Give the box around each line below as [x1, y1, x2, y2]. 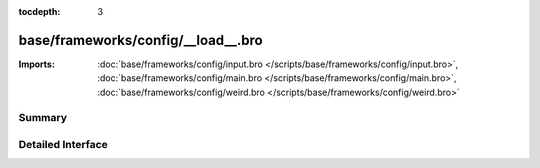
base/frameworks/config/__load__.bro [18, 31, 264, 49]
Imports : [18, 58, 55, 70]
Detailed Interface [18, 138, 109, 152]
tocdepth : [18, 6, 61, 17]
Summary [18, 111, 68, 125]
